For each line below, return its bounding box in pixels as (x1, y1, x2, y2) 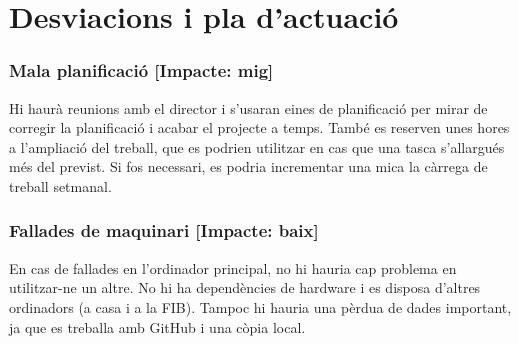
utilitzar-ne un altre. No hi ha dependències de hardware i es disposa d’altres (9, 277, 481, 298)
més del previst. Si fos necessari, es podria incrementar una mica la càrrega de (9, 156, 488, 177)
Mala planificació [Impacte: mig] (9, 58, 274, 83)
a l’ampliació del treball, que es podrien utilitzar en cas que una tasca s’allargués (9, 136, 505, 157)
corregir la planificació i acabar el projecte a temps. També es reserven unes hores (9, 117, 510, 138)
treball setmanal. (9, 175, 112, 196)
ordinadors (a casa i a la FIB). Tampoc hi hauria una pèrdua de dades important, (9, 296, 512, 317)
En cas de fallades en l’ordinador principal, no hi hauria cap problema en (9, 257, 457, 278)
